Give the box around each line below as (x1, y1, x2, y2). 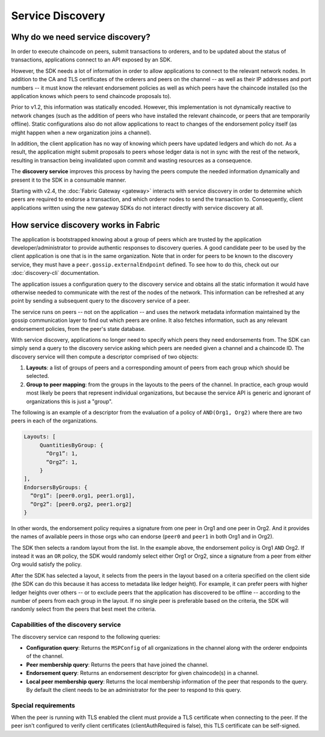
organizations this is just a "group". (26, 398, 113, 405)
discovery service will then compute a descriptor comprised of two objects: (11, 353, 199, 360)
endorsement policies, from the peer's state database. (11, 325, 146, 332)
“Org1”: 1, (46, 450, 78, 457)
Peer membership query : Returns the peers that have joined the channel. (26, 661, 209, 668)
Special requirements (11, 701, 75, 709)
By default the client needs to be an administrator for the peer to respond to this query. (26, 686, 242, 693)
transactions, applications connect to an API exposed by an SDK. (11, 56, 172, 63)
